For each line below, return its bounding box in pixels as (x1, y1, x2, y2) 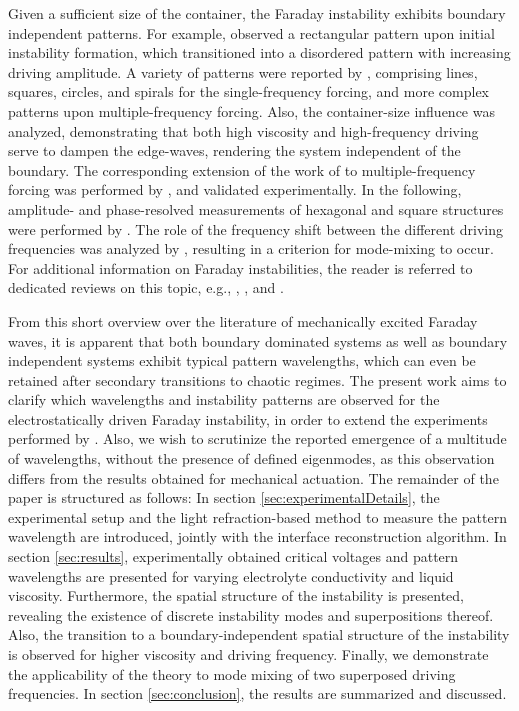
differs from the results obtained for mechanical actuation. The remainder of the (8, 467, 499, 488)
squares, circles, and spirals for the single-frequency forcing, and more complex (8, 81, 490, 102)
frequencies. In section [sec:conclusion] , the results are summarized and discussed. (8, 683, 507, 704)
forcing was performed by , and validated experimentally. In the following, (8, 179, 462, 200)
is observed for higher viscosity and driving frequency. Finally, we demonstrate (8, 644, 489, 664)
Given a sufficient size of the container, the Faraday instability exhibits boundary (8, 3, 506, 23)
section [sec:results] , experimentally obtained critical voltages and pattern (8, 546, 459, 567)
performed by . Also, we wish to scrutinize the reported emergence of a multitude (8, 428, 507, 449)
